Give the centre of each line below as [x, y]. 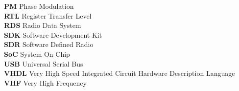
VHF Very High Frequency [45, 82]
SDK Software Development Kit [53, 34]
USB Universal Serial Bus [44, 63]
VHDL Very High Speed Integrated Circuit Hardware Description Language [119, 73]
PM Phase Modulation [39, 6]
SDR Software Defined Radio [49, 44]
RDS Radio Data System [43, 25]
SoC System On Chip [37, 54]
